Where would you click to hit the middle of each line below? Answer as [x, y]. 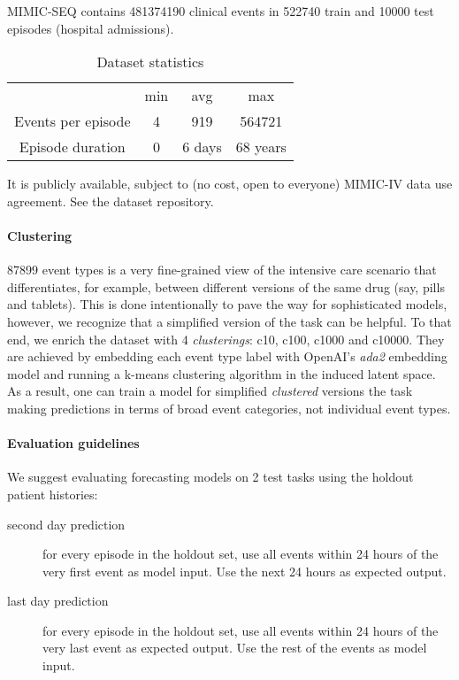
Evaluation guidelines [73, 443]
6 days [202, 147]
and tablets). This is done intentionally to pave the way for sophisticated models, [227, 304]
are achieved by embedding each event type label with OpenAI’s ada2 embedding [227, 356]
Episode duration [72, 147]
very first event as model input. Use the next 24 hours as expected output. [245, 571]
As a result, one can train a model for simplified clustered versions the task [210, 391]
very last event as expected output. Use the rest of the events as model [235, 648]
